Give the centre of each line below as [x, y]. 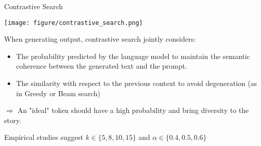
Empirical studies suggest [44, 137]
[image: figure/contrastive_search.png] [74, 23]
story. [13, 120]
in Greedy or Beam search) [58, 93]
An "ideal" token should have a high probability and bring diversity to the [133, 110]
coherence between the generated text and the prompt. [102, 66]
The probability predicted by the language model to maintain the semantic [133, 56]
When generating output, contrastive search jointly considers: [100, 39]
